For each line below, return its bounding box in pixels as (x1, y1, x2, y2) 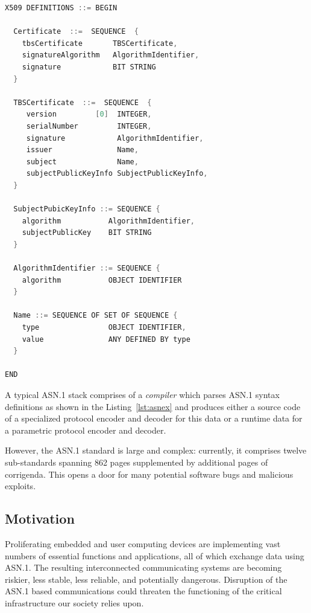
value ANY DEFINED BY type (22, 335, 190, 344)
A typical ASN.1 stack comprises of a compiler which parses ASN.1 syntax (5, 388, 280, 400)
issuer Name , (26, 146, 139, 155)
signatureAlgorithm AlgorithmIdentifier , (22, 51, 199, 60)
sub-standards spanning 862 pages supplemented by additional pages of (5, 455, 268, 468)
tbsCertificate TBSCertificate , (22, 39, 178, 48)
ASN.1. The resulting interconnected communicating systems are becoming (5, 561, 282, 574)
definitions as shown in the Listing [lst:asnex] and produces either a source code (5, 400, 301, 412)
